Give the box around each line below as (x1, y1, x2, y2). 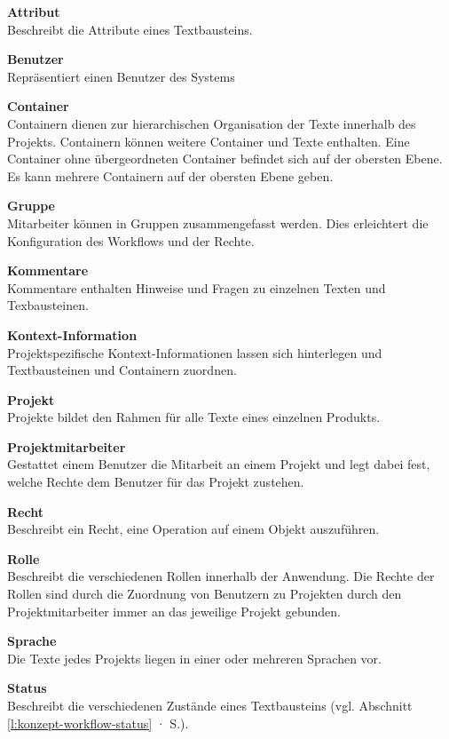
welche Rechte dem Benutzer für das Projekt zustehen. (7, 473, 304, 491)
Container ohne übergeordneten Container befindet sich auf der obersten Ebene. (7, 149, 443, 168)
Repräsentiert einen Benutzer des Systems (7, 67, 235, 85)
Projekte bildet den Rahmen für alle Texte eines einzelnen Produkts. (7, 408, 381, 426)
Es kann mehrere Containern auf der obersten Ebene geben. (7, 166, 334, 185)
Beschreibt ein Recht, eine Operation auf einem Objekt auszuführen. (7, 520, 380, 538)
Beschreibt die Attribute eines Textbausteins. (7, 20, 253, 38)
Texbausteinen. (7, 296, 89, 314)
